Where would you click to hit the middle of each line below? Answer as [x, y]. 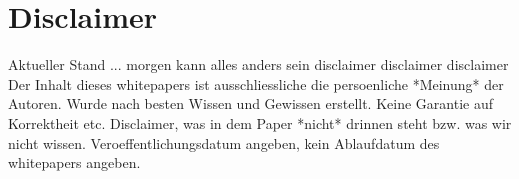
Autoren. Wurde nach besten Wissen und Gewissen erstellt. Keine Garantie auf [250, 103]
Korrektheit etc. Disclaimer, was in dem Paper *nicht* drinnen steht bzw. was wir [260, 122]
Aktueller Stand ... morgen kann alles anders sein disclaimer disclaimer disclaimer [258, 64]
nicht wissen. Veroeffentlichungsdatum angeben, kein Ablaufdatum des [224, 142]
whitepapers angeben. [74, 162]
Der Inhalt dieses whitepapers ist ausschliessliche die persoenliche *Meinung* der [256, 83]
